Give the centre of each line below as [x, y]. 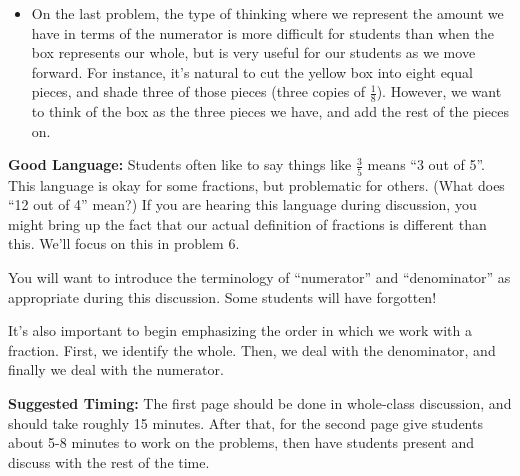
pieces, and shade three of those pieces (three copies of [198, 91]
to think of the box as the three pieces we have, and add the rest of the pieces [270, 111]
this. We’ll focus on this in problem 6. [124, 243]
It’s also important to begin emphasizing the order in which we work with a [240, 330]
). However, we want [439, 91]
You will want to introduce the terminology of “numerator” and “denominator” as [259, 277]
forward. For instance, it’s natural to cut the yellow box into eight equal [252, 71]
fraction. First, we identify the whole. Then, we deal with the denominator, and [252, 349]
